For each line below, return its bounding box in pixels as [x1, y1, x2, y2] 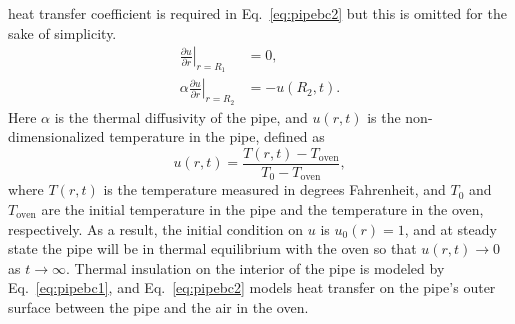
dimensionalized [8, 126, 105, 147]
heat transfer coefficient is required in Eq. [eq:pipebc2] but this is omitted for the [8, 3, 507, 23]
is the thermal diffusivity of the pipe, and [54, 106, 308, 127]
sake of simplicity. [8, 22, 117, 43]
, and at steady [404, 218, 497, 239]
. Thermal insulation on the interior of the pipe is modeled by [65, 257, 445, 278]
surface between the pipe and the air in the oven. [8, 296, 309, 317]
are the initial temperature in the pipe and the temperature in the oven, [41, 198, 484, 219]
